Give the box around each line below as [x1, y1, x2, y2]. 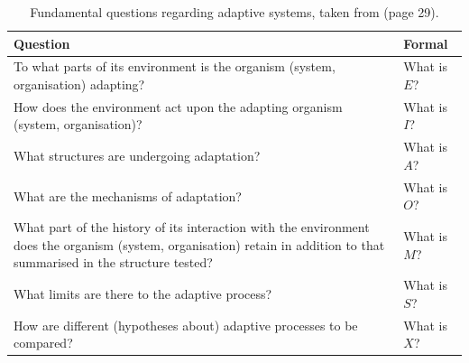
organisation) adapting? [14, 75, 145, 94]
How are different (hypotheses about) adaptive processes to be [14, 315, 358, 334]
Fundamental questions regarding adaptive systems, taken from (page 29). [30, 3, 439, 21]
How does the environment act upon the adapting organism [14, 97, 343, 116]
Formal [403, 33, 448, 52]
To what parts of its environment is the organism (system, [14, 57, 336, 76]
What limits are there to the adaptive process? [14, 284, 272, 303]
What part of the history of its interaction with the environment [14, 218, 370, 237]
